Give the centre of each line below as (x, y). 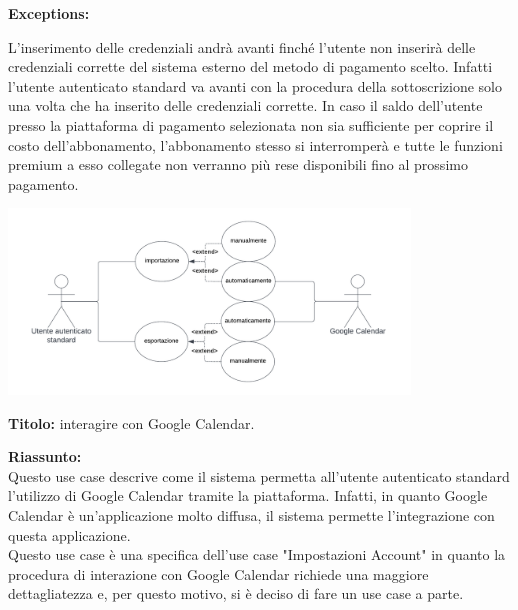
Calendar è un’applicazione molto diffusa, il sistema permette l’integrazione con (251, 514)
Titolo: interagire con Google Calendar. (131, 422)
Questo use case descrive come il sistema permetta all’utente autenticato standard (259, 475)
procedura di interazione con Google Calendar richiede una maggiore (218, 573)
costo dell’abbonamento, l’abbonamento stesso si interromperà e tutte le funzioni (255, 144)
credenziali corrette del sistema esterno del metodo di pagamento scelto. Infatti (250, 66)
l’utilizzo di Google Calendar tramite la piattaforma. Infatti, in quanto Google (248, 495)
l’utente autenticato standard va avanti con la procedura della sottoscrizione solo (255, 85)
